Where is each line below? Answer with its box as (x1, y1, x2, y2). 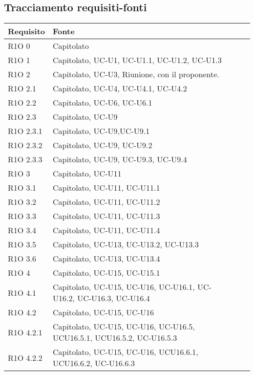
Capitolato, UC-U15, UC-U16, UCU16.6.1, (53, 346, 198, 358)
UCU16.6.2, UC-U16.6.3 (53, 357, 135, 369)
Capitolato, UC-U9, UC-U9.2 (53, 139, 152, 151)
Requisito (8, 25, 45, 37)
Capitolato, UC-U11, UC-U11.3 (53, 210, 160, 222)
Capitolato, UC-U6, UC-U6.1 (53, 97, 152, 109)
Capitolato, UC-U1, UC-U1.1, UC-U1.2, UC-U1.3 (53, 54, 222, 66)
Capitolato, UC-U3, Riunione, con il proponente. (53, 68, 219, 80)
